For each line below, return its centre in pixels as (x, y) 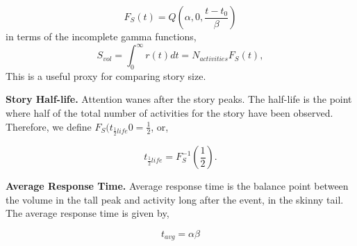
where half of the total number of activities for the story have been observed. (169, 113)
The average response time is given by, (88, 213)
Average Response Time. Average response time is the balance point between (177, 186)
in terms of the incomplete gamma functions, (101, 36)
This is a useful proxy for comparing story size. (106, 75)
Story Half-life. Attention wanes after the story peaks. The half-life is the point (179, 99)
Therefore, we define (49, 126)
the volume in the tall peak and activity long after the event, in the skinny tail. (175, 199)
